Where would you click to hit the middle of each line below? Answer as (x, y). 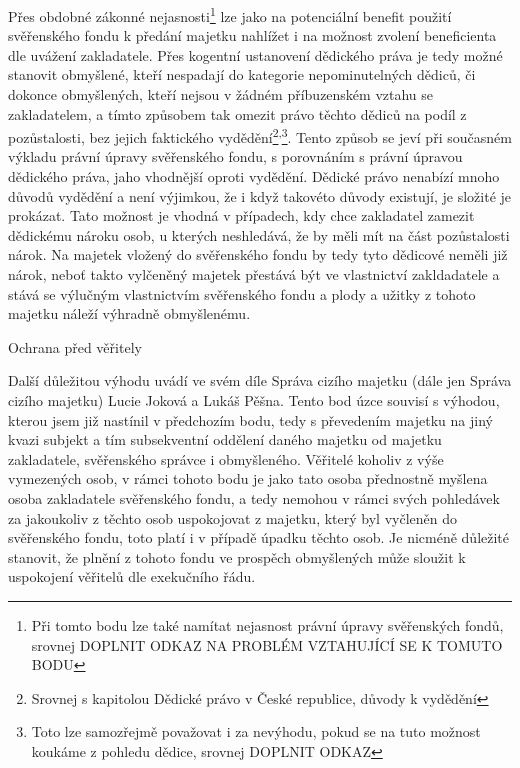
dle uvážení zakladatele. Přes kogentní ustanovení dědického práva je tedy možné (255, 54)
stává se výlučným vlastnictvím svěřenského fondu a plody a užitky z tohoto (242, 293)
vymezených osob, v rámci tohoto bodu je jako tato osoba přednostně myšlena (248, 478)
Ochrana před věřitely (75, 346)
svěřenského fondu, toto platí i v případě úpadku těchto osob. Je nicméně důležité (259, 537)
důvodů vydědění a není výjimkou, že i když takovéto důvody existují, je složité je (260, 195)
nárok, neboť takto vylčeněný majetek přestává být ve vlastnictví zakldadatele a (254, 274)
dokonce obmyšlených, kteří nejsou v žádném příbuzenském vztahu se (221, 94)
